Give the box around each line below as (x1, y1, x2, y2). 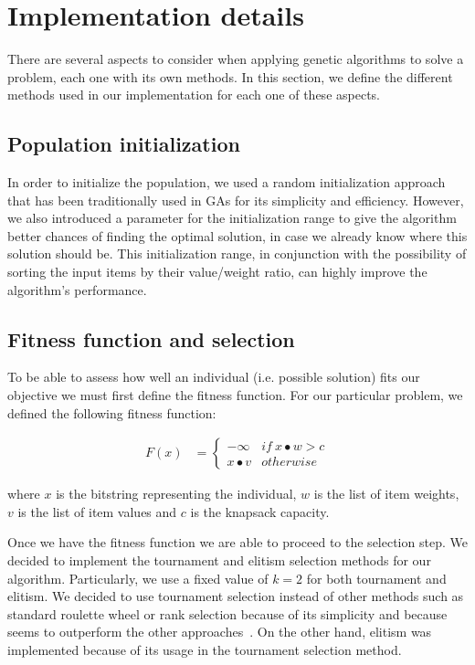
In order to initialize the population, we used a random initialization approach (7, 173, 446, 192)
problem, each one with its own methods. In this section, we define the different (7, 67, 453, 86)
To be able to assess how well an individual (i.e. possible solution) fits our (7, 367, 420, 386)
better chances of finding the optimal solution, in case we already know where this (7, 226, 468, 245)
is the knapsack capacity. (190, 501, 330, 521)
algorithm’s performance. (7, 280, 147, 299)
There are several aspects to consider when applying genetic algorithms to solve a (7, 49, 464, 69)
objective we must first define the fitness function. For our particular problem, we (7, 385, 463, 405)
